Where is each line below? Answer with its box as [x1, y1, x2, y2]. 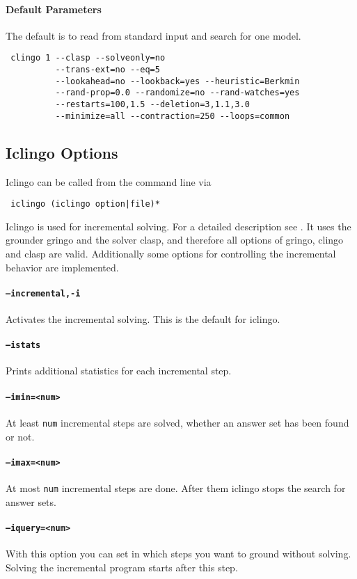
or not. [6, 429, 35, 443]
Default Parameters [6, 1, 102, 16]
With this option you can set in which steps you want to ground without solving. [6, 546, 351, 561]
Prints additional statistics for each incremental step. [6, 363, 232, 378]
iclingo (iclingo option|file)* [10, 199, 160, 209]
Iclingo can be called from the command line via [6, 174, 212, 189]
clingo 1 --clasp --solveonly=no [10, 53, 166, 63]
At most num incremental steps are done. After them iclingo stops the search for [6, 481, 346, 495]
